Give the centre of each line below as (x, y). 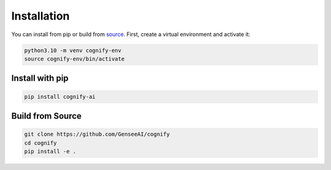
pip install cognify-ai (60, 97)
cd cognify (40, 143)
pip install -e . (50, 151)
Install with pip (40, 79)
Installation (40, 16)
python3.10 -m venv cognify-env (73, 50)
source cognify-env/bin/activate (74, 59)
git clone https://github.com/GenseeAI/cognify (97, 134)
